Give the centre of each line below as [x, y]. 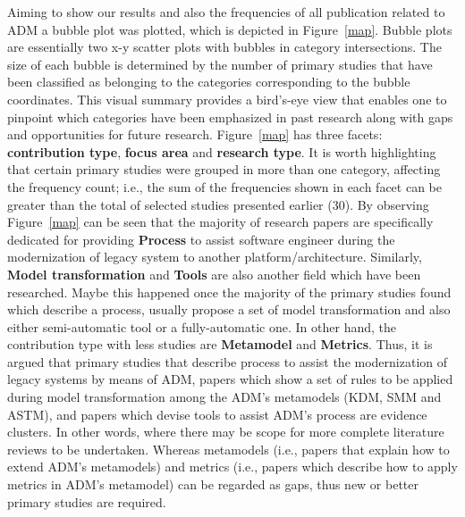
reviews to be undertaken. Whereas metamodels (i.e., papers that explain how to [228, 449]
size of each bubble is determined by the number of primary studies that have [220, 64]
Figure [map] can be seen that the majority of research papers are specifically [220, 222]
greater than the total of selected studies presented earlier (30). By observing [218, 204]
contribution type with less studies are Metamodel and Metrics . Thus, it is [220, 344]
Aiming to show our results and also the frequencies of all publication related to [226, 12]
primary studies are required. [87, 501]
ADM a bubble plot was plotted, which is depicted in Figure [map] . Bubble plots [230, 29]
